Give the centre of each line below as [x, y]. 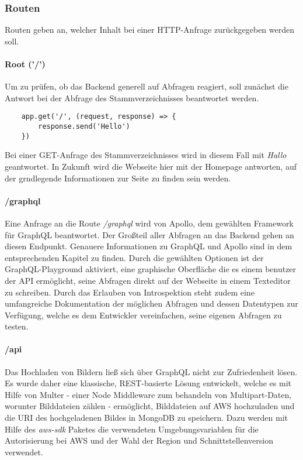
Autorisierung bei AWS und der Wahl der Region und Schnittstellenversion [139, 440]
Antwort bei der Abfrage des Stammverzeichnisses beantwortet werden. [132, 97]
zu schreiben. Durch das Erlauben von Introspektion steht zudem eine [130, 292]
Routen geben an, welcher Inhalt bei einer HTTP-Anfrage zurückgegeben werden [150, 30]
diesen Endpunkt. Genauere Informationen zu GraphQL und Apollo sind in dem [149, 246]
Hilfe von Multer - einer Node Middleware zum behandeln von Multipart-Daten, [148, 394]
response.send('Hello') [84, 127]
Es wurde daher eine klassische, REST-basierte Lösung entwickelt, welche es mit [148, 383]
